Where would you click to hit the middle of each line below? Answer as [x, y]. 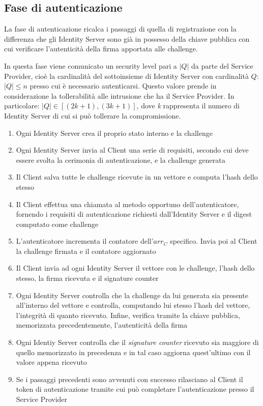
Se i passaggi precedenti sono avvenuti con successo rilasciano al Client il [129, 379]
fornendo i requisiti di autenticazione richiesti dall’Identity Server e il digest [134, 214]
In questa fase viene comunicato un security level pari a [91, 65]
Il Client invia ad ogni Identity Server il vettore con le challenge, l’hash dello [135, 268]
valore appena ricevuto [51, 362]
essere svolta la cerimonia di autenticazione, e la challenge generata [121, 159]
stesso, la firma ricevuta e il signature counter [87, 278]
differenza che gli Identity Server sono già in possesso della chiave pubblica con [127, 38]
